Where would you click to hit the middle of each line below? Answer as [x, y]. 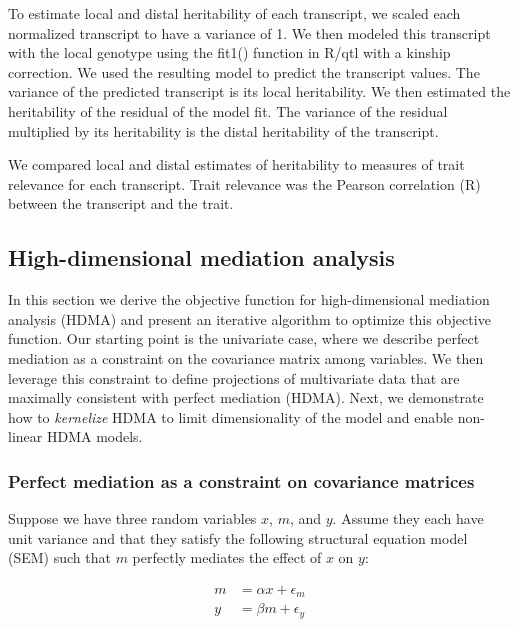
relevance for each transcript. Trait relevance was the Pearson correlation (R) [244, 183]
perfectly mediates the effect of [227, 557]
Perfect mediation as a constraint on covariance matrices [241, 480]
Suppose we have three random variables [132, 518]
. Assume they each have [408, 518]
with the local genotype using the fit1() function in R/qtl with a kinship [229, 52]
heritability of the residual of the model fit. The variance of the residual [228, 110]
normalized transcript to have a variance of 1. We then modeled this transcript [249, 32]
